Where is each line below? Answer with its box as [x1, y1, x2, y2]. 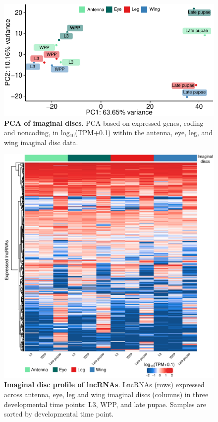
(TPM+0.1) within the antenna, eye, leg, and [75, 127, 213, 138]
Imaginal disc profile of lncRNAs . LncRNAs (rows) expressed [4, 379, 205, 390]
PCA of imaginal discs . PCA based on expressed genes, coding [4, 117, 204, 128]
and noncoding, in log [4, 127, 70, 138]
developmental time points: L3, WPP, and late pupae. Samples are [4, 399, 206, 409]
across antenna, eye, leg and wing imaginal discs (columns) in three [4, 389, 209, 399]
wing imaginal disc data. [4, 137, 78, 147]
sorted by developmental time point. [4, 409, 114, 419]
